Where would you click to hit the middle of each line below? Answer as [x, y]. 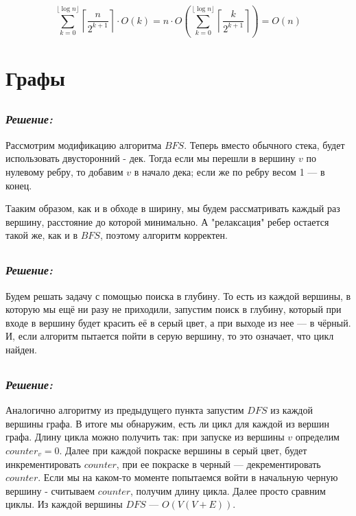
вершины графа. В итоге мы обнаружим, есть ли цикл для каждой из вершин [167, 423]
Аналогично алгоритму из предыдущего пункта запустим [125, 410]
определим [317, 437]
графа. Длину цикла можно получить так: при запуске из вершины [145, 437]
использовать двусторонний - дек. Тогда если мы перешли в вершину [151, 158]
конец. [19, 185]
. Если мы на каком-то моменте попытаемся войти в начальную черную [188, 477]
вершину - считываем [50, 490]
